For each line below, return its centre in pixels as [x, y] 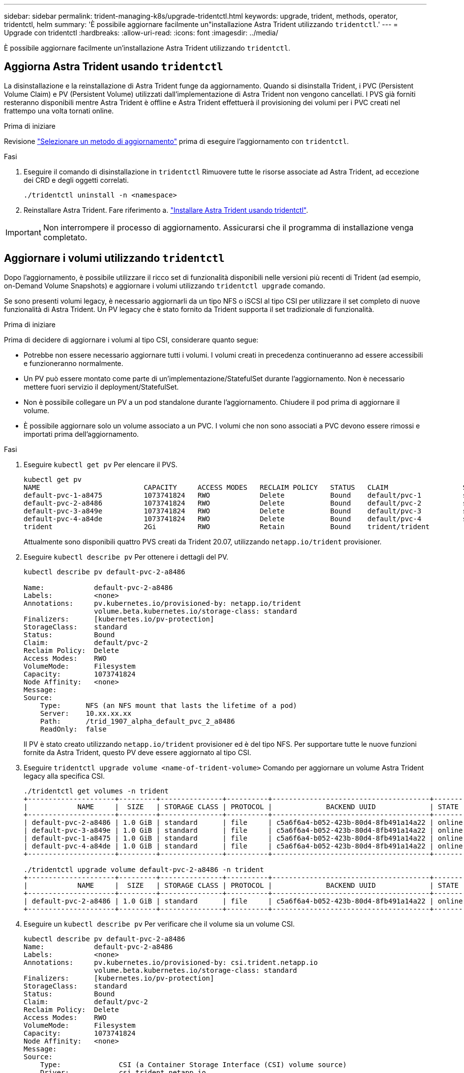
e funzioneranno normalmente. [73, 363]
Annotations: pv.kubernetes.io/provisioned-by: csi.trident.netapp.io [171, 962]
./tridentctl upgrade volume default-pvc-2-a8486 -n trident [144, 869]
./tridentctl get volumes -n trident [96, 791]
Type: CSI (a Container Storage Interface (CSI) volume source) [193, 1064]
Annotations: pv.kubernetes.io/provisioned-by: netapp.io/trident [162, 603]
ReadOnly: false [73, 729]
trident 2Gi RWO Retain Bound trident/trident [227, 526]
